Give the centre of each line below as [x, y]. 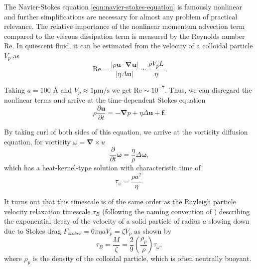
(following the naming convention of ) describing [176, 211]
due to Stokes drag [33, 230]
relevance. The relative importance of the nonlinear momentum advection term [125, 26]
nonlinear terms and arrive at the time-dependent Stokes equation [105, 100]
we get [122, 89]
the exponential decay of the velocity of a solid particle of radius [102, 221]
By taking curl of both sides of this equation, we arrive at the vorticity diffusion [126, 132]
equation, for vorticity [37, 141]
